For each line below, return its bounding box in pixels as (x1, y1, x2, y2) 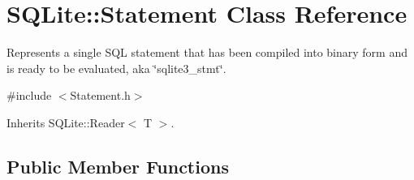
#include (6, 87, 52, 104)
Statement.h (70, 87, 131, 104)
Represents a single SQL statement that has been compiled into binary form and (6, 44, 408, 61)
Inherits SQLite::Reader (6, 114, 125, 131)
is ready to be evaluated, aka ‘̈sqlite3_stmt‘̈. (6, 59, 226, 76)
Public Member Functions (6, 153, 229, 178)
